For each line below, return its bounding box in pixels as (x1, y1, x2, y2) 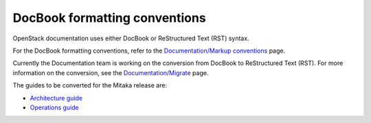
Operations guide (30, 103, 79, 111)
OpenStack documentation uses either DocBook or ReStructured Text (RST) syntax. (12, 34, 250, 42)
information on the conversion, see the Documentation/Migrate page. (12, 68, 209, 77)
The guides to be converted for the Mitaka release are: (12, 81, 168, 90)
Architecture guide (30, 94, 82, 102)
